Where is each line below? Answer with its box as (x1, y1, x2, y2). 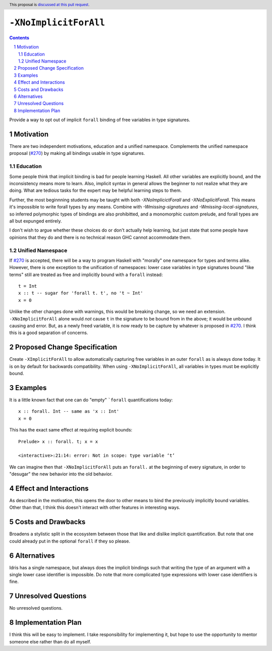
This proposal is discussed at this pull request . (9, 2, 90, 7)
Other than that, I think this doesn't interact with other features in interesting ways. (9, 505, 181, 511)
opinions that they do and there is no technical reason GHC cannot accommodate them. (9, 234, 191, 240)
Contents (9, 34, 30, 40)
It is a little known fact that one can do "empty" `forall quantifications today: (9, 397, 173, 403)
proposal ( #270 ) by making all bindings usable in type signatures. (9, 150, 146, 156)
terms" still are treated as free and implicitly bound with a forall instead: (9, 272, 163, 278)
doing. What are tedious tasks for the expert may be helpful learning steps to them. (9, 187, 182, 194)
